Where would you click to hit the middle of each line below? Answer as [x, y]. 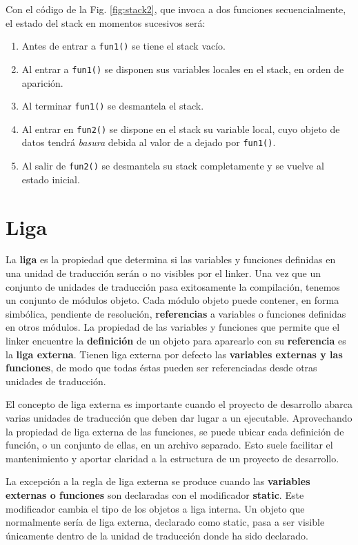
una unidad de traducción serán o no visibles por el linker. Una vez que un [163, 273]
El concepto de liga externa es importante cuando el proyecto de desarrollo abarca [179, 404]
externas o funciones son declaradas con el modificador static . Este [155, 494]
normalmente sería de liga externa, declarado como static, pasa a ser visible [165, 522]
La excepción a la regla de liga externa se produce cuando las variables [158, 481]
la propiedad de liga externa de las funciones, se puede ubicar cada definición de [175, 431]
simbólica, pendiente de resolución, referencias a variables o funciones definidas [176, 313]
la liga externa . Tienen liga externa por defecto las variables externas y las [174, 354]
